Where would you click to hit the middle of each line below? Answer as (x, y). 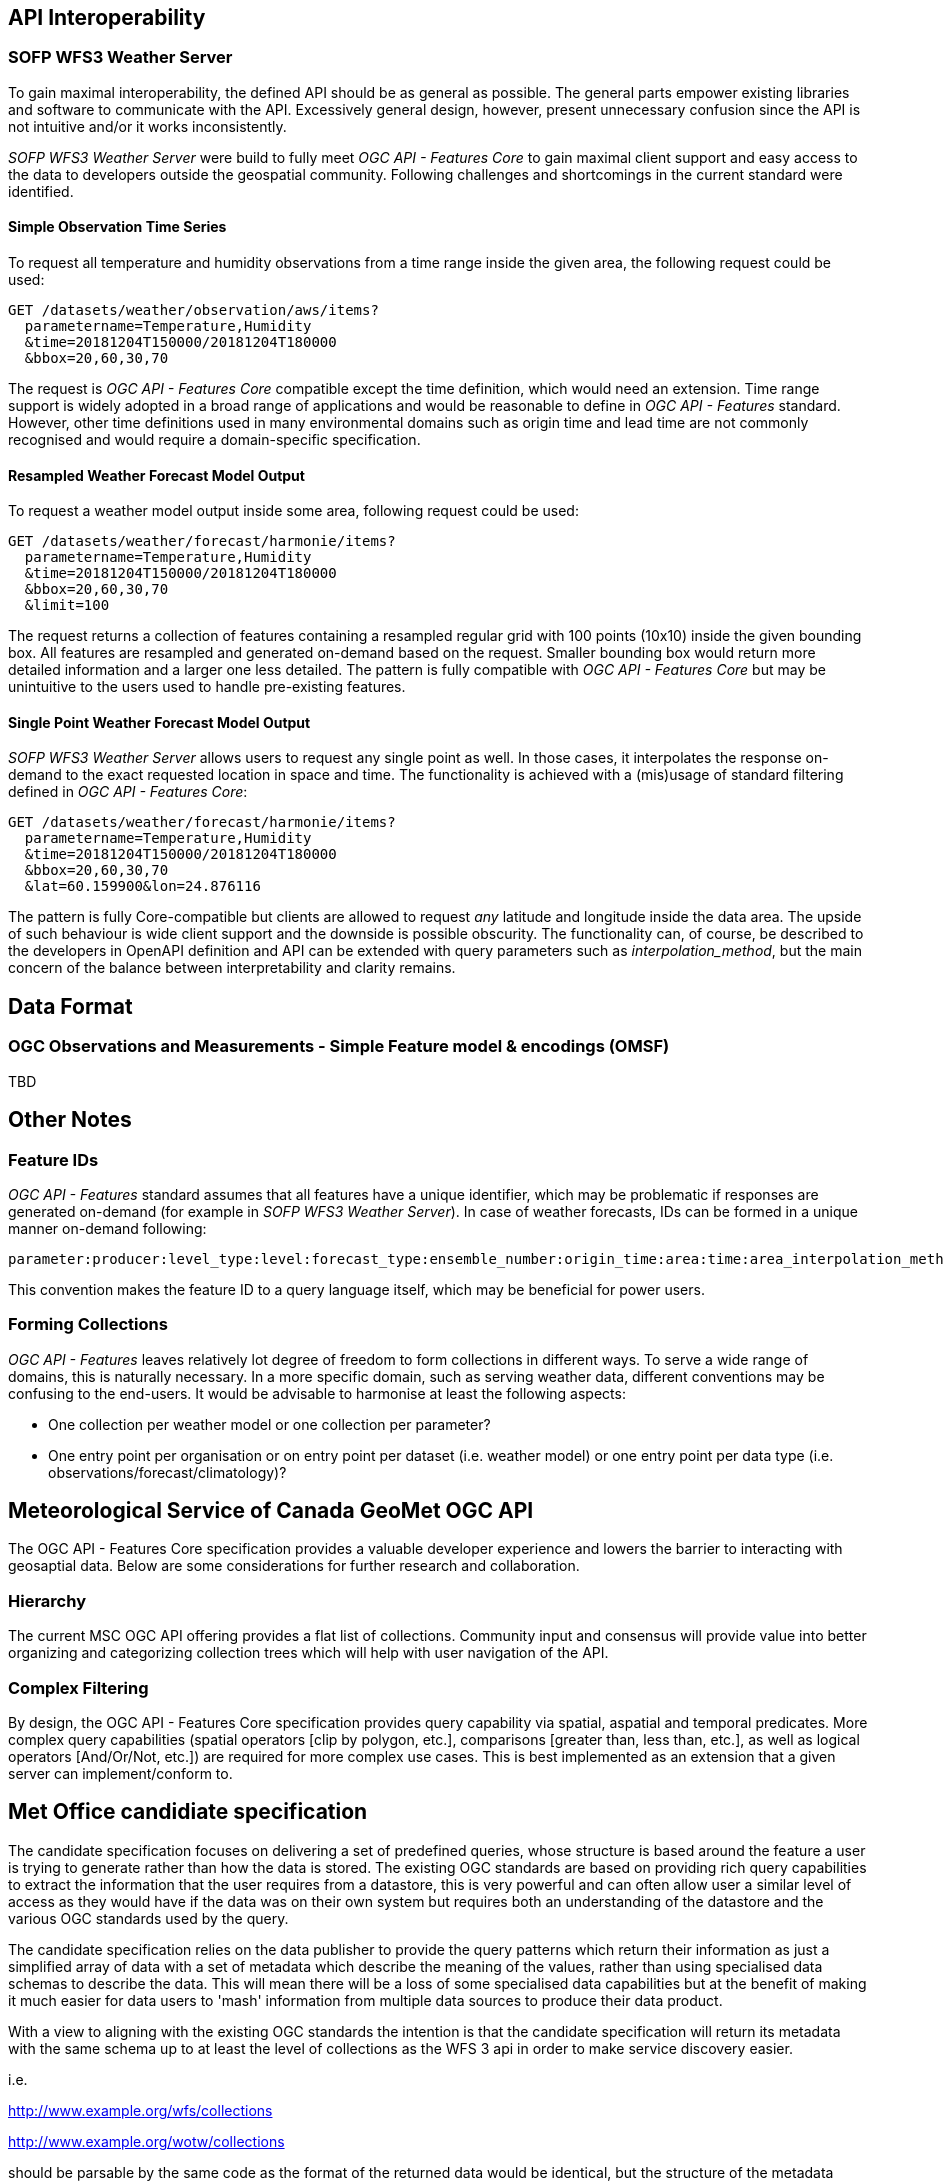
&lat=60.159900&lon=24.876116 (142, 886)
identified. (41, 191)
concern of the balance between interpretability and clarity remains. (232, 968)
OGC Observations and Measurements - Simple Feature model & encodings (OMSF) (339, 1046)
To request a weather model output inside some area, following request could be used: (293, 511)
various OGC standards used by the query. (148, 1918)
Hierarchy (47, 1600)
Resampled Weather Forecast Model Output (156, 475)
